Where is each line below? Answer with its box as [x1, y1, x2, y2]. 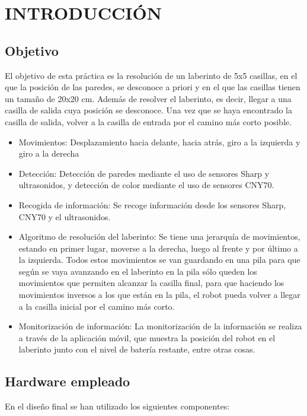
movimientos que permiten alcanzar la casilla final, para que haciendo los [18, 277, 284, 289]
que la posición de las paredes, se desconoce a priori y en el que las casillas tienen [5, 81, 300, 93]
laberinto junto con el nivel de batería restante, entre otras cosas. [18, 343, 255, 355]
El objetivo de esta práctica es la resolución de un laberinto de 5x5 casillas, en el [5, 69, 298, 81]
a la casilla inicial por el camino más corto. [18, 300, 175, 312]
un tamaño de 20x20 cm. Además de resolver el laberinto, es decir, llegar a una [5, 92, 292, 104]
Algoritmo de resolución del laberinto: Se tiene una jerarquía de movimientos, [18, 230, 300, 243]
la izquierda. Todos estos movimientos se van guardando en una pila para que [18, 253, 300, 266]
